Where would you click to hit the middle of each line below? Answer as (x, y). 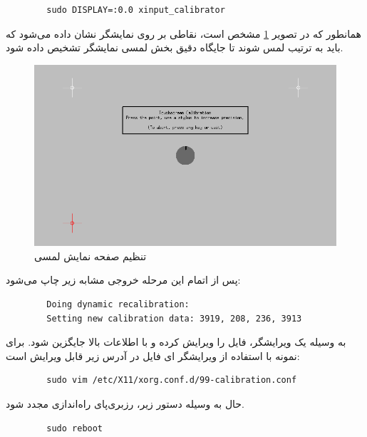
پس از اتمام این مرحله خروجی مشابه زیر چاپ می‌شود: (123, 280)
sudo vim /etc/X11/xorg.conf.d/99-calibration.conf (172, 380)
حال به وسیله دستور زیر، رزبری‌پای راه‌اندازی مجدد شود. (125, 403)
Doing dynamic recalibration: (118, 304)
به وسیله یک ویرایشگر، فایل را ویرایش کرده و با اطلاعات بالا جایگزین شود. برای (176, 342)
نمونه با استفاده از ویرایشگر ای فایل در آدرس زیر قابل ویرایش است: (153, 355)
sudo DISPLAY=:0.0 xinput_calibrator (136, 10)
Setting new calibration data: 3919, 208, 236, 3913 (174, 318)
